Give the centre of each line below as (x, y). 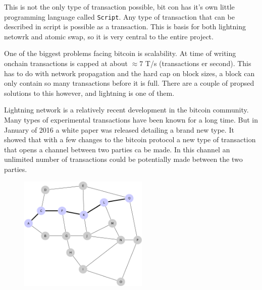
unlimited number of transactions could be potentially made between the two (123, 159)
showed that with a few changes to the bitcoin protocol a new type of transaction (130, 139)
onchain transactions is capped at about (66, 63)
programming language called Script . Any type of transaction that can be (119, 16)
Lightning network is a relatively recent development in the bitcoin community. (126, 110)
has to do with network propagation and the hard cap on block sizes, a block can (129, 73)
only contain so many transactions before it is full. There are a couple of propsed (129, 83)
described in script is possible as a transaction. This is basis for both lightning (125, 26)
